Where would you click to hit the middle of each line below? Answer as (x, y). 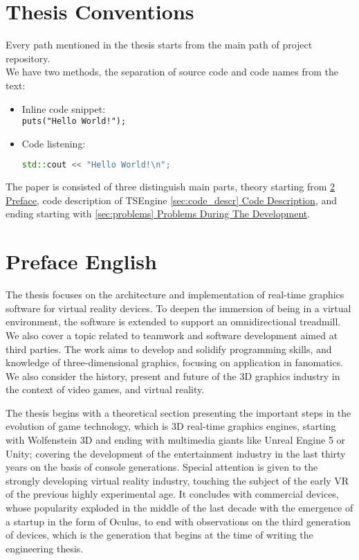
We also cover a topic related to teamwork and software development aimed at (172, 335)
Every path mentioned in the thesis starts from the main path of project (159, 45)
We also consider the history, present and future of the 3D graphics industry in (173, 376)
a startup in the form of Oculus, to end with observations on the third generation (178, 521)
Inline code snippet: (64, 108)
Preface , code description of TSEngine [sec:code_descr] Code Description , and (172, 200)
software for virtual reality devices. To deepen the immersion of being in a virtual (178, 308)
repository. (28, 58)
